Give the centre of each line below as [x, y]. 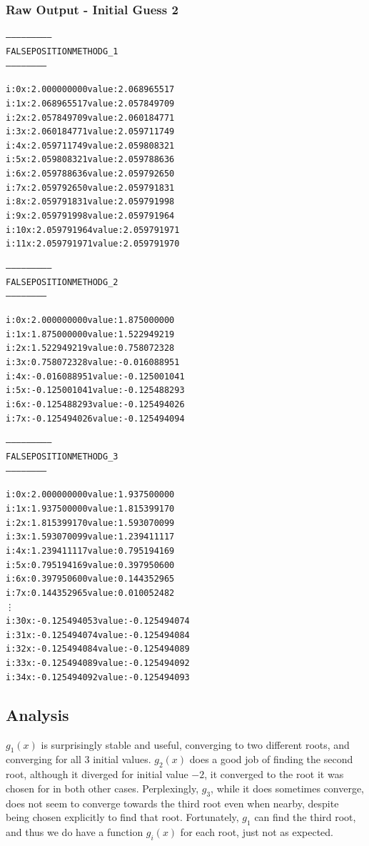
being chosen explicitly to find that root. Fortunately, [122, 817]
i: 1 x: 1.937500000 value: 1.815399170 [90, 508]
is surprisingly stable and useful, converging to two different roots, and [195, 744]
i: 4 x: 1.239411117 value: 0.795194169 [90, 551]
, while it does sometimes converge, [287, 788]
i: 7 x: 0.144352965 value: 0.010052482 [90, 593]
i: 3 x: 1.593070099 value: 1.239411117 [90, 537]
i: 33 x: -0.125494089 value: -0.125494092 [98, 663]
